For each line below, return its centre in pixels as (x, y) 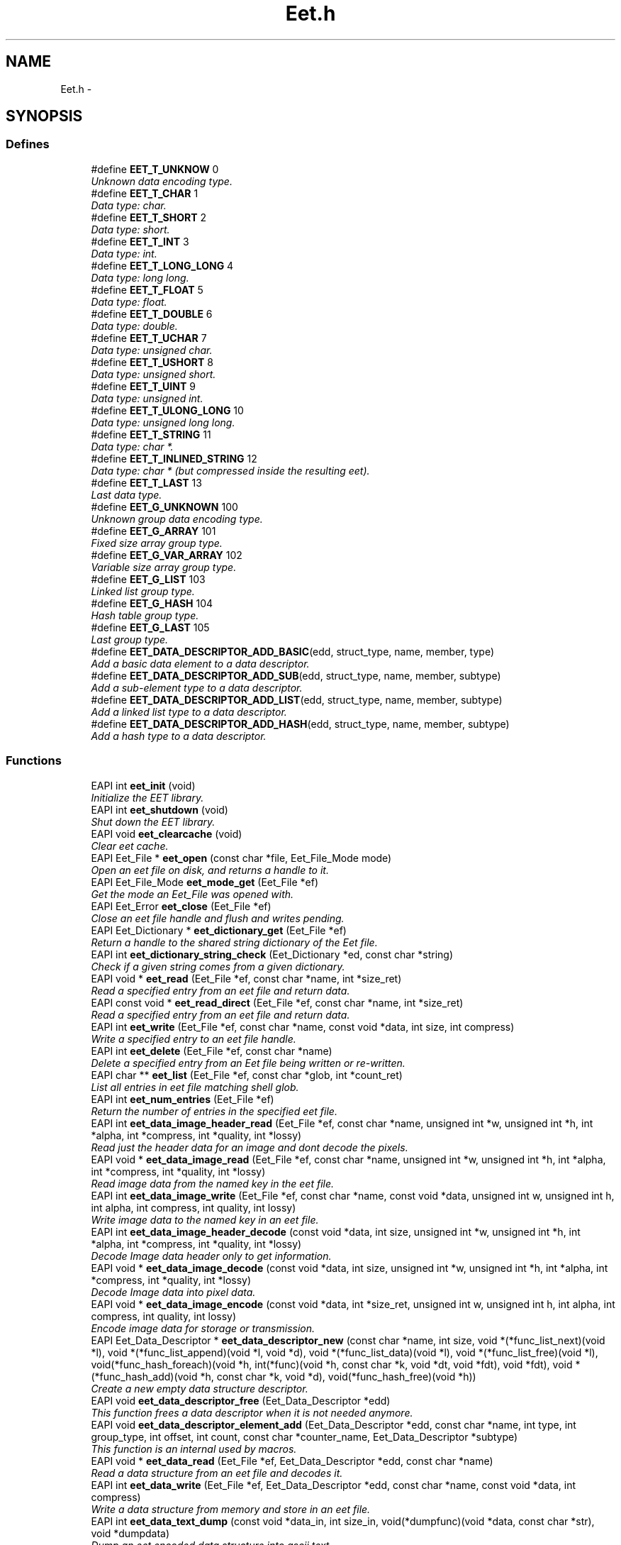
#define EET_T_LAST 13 (146, 482)
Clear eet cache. (130, 846)
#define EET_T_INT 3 (140, 241)
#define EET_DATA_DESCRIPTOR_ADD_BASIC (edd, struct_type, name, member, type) (293, 651)
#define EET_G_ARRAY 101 (153, 531)
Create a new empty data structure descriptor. (200, 1388)
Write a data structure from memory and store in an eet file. (231, 1509)
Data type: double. (134, 326)
